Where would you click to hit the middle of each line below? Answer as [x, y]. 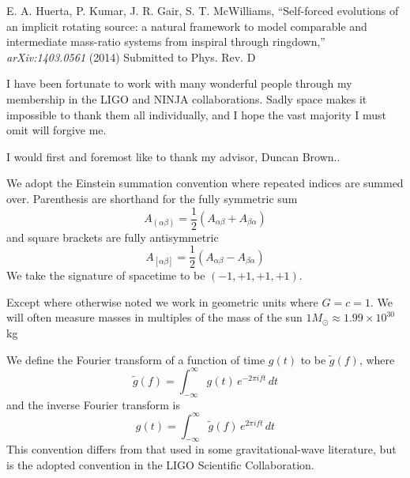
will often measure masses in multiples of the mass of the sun [154, 317]
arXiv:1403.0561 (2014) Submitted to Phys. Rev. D [131, 56]
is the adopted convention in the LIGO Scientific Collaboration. [160, 465]
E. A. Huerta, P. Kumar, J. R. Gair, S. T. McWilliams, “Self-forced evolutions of [203, 10]
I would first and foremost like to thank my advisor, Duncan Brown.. [173, 156]
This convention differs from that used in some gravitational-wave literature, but [201, 449]
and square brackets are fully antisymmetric [113, 237]
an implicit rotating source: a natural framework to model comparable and [187, 26]
